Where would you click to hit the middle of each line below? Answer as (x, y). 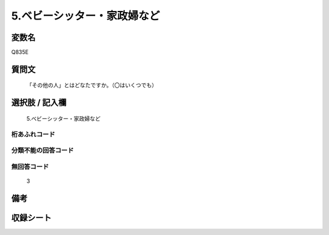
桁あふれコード (33, 134)
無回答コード (30, 166)
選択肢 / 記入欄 (39, 103)
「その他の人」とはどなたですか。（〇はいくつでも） (92, 85)
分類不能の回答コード (43, 150)
